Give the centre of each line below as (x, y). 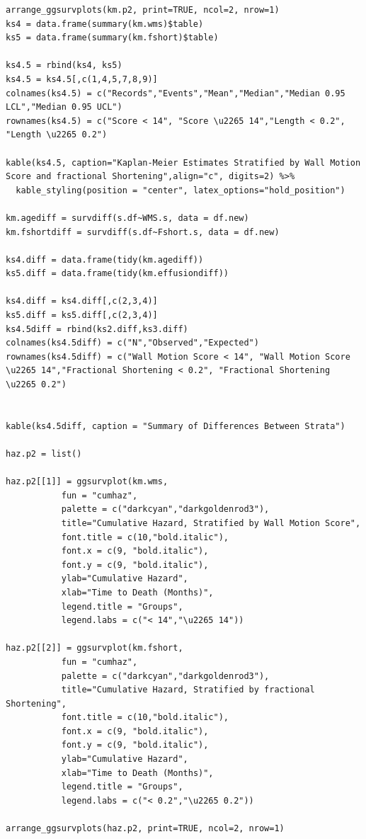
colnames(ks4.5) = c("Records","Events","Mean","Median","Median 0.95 (176, 93)
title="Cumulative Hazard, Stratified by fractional (188, 690)
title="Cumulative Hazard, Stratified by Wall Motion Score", (211, 523)
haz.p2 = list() (44, 454)
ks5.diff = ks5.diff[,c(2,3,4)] (82, 315)
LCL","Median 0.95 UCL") (64, 107)
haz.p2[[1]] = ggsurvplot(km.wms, (87, 482)
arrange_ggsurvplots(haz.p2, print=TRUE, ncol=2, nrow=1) (145, 829)
